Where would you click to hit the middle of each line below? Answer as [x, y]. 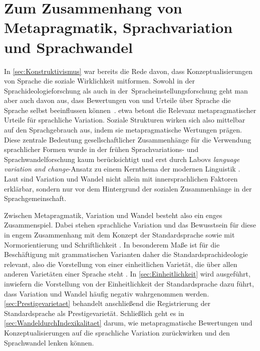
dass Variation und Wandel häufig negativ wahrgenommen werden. [107, 293]
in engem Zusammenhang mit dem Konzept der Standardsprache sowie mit [119, 234]
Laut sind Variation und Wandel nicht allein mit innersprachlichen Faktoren [121, 179]
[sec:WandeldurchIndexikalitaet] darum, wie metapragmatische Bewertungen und [128, 323]
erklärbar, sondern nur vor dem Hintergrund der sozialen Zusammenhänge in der [128, 188]
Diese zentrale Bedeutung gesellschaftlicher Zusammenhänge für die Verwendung [128, 139]
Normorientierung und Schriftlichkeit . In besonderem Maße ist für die [112, 244]
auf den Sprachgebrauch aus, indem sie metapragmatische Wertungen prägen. [123, 130]
